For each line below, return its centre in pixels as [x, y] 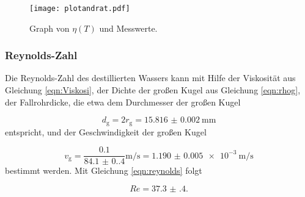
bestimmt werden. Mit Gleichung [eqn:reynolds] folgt [104, 170]
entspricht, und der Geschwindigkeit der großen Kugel [106, 131]
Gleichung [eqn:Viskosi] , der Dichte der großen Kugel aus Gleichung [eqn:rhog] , [153, 90]
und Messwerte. [128, 28]
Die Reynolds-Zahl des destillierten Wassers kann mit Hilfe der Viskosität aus [150, 78]
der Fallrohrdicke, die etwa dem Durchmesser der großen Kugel [123, 102]
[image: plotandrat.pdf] [80, 9]
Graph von [50, 28]
